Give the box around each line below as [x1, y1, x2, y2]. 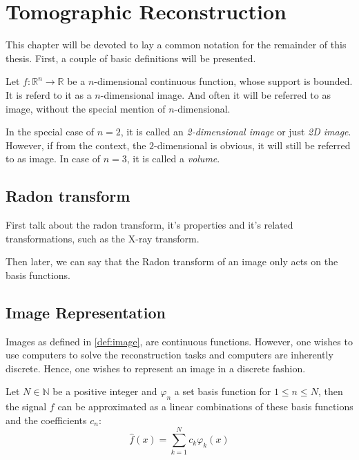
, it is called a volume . [126, 151, 220, 166]
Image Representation [6, 301, 166, 323]
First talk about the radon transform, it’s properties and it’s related [6, 218, 293, 232]
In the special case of [6, 124, 95, 139]
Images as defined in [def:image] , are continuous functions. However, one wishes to [6, 334, 353, 348]
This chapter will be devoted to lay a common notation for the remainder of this [6, 37, 347, 52]
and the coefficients [6, 412, 87, 427]
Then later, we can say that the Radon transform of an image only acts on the [6, 254, 338, 269]
